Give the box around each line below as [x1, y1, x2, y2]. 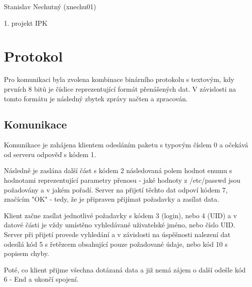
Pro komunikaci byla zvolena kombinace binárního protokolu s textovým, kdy [4, 74, 235, 84]
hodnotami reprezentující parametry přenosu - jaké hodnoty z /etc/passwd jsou [4, 175, 241, 185]
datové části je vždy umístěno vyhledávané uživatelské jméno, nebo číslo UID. [4, 220, 235, 230]
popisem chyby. [4, 248, 50, 258]
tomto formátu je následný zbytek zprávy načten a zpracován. [4, 93, 188, 103]
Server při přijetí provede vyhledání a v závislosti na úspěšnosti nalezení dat [4, 229, 231, 239]
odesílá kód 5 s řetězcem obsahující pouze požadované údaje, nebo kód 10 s [4, 239, 228, 249]
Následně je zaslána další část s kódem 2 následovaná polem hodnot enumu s [4, 165, 232, 175]
